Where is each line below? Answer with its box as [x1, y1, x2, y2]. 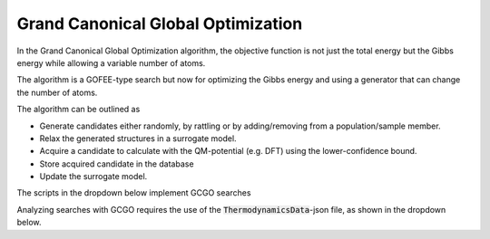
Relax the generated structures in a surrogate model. [39, 132, 237, 144]
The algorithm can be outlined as [16, 104, 141, 115]
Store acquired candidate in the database [39, 158, 194, 169]
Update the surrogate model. [39, 171, 148, 182]
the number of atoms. [16, 87, 98, 98]
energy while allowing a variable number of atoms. [16, 57, 206, 68]
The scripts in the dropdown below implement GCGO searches [16, 187, 251, 198]
